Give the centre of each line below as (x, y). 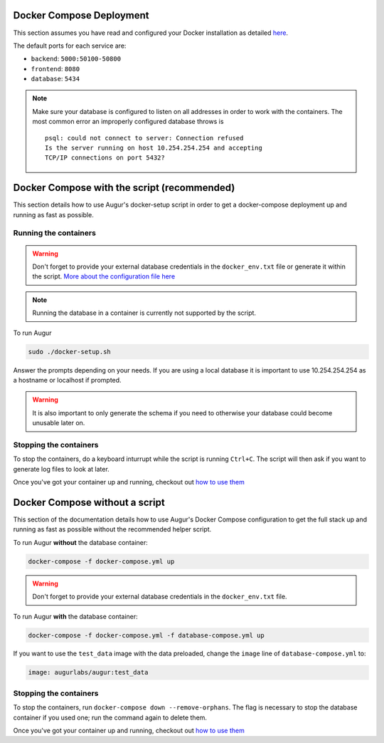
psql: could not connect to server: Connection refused (144, 138)
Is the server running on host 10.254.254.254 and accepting (154, 148)
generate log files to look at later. (61, 469)
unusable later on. (59, 423)
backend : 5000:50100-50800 (76, 59)
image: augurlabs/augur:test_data (88, 672)
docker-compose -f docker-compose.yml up (101, 561)
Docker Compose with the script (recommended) (124, 188)
